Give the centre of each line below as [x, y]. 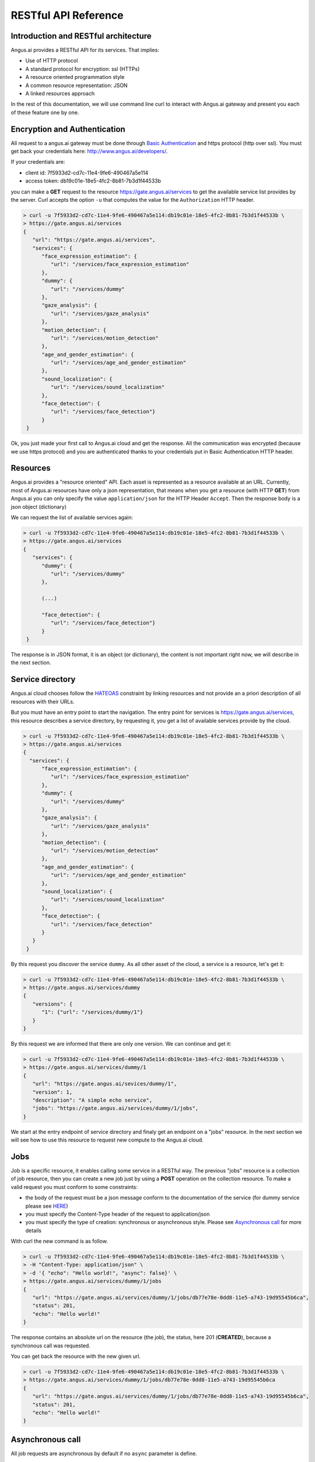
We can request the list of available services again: [72, 518]
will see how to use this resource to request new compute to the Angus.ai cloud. [107, 1140]
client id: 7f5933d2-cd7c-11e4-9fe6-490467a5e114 [87, 173]
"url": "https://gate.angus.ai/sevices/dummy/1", [105, 1084]
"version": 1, [52, 1092]
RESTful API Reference [67, 15]
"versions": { [52, 1004]
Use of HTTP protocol [52, 61]
